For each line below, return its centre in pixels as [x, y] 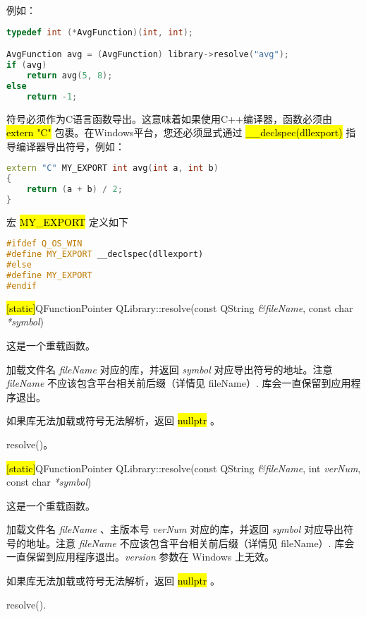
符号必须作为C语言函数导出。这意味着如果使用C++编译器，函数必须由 [169, 118]
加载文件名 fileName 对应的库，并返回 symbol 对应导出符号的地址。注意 [170, 369]
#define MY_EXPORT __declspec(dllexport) [105, 254]
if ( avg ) [27, 65]
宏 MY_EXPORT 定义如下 [67, 221]
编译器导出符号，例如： [70, 146]
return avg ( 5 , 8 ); [69, 75]
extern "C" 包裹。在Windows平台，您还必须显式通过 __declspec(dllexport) [175, 132]
